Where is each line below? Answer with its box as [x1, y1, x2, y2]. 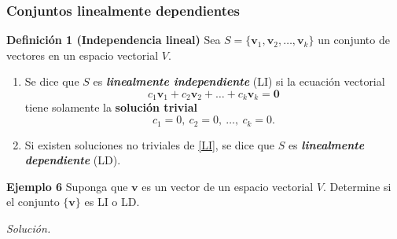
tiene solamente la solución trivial [24, 99, 197, 116]
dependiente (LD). [24, 152, 121, 168]
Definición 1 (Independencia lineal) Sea [6, 31, 221, 48]
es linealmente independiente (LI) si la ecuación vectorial [93, 73, 385, 90]
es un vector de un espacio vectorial [142, 178, 314, 194]
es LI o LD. [84, 193, 140, 210]
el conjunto [6, 193, 60, 210]
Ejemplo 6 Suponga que [6, 178, 128, 194]
